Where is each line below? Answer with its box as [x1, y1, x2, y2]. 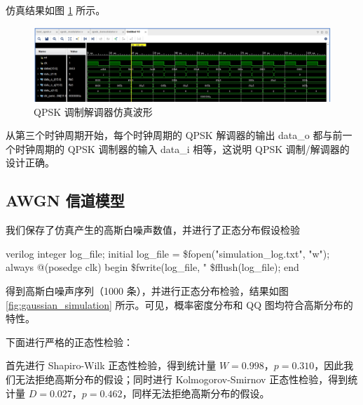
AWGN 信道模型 [6, 190, 125, 211]
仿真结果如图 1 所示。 [6, 3, 106, 17]
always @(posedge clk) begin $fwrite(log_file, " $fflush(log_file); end [6, 260, 299, 274]
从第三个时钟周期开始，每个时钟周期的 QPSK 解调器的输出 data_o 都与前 [6, 128, 343, 142]
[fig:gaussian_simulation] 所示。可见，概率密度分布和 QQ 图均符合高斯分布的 [6, 297, 353, 312]
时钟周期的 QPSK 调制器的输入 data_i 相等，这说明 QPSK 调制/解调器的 [15, 141, 350, 156]
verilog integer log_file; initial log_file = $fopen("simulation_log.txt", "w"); [6, 246, 330, 260]
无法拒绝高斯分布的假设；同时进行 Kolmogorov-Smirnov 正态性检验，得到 [15, 371, 348, 386]
